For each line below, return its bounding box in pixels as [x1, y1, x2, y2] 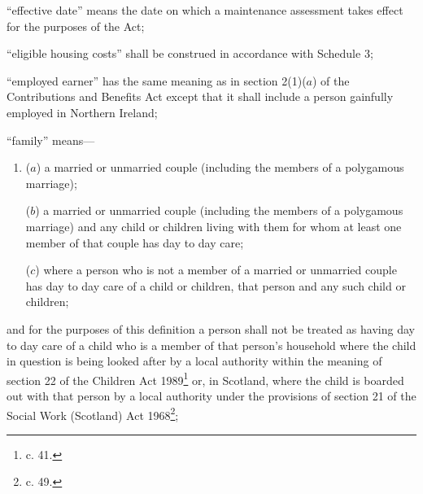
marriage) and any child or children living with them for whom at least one [25, 217, 402, 234]
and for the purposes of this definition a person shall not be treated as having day [7, 320, 415, 337]
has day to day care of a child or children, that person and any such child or [25, 277, 406, 294]
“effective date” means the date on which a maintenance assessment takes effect [7, 2, 403, 18]
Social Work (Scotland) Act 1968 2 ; [7, 404, 179, 423]
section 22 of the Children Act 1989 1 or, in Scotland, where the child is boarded [7, 369, 404, 388]
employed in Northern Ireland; [7, 103, 158, 120]
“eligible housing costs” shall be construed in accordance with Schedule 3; [7, 45, 373, 62]
